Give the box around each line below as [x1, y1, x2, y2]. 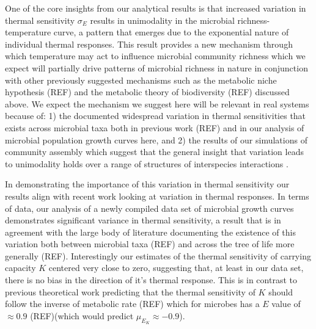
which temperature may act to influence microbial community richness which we [5, 49, 306, 62]
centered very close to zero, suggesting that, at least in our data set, [48, 261, 304, 274]
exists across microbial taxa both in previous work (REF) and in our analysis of [5, 121, 304, 134]
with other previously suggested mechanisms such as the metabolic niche [5, 73, 277, 86]
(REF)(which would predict [30, 309, 134, 322]
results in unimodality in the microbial [90, 13, 235, 26]
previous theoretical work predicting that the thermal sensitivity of [5, 285, 255, 298]
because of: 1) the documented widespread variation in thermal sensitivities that [5, 109, 306, 122]
